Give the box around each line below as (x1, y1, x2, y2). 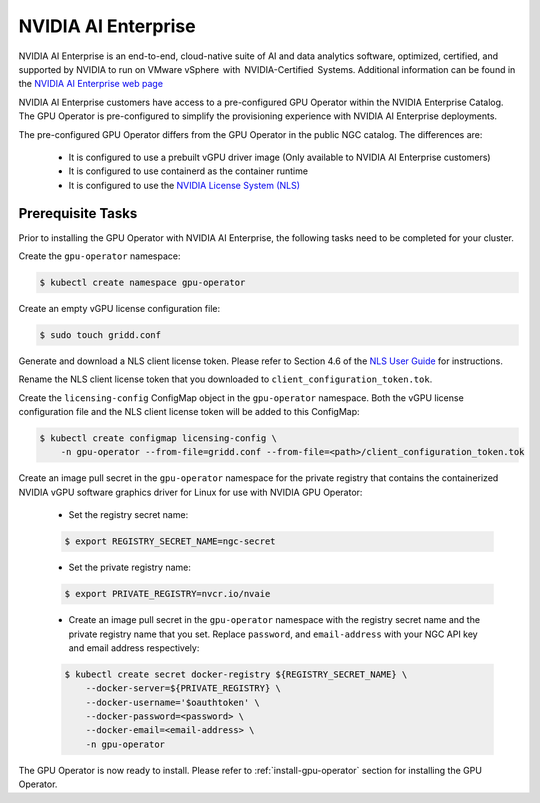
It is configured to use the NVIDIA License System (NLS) (68, 179, 300, 191)
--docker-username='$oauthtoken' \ (85, 696, 260, 708)
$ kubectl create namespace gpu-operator (39, 276, 246, 288)
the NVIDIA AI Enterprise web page (18, 78, 164, 90)
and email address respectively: (68, 641, 200, 654)
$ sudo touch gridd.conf (39, 329, 162, 340)
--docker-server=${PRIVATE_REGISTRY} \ (85, 683, 282, 694)
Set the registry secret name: (68, 509, 189, 521)
